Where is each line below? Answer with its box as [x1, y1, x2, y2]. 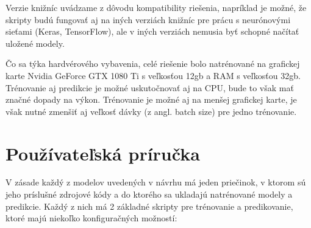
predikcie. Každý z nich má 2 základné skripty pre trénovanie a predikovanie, [5, 199, 293, 212]
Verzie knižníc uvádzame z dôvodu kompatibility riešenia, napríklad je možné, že [5, 1, 307, 13]
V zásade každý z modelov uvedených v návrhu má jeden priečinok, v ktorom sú [5, 176, 306, 188]
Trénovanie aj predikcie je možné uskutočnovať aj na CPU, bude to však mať [5, 81, 294, 94]
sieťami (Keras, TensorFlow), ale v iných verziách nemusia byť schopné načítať [5, 25, 299, 38]
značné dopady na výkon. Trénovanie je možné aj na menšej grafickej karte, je [5, 93, 297, 106]
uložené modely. [5, 36, 65, 49]
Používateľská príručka [5, 140, 200, 165]
